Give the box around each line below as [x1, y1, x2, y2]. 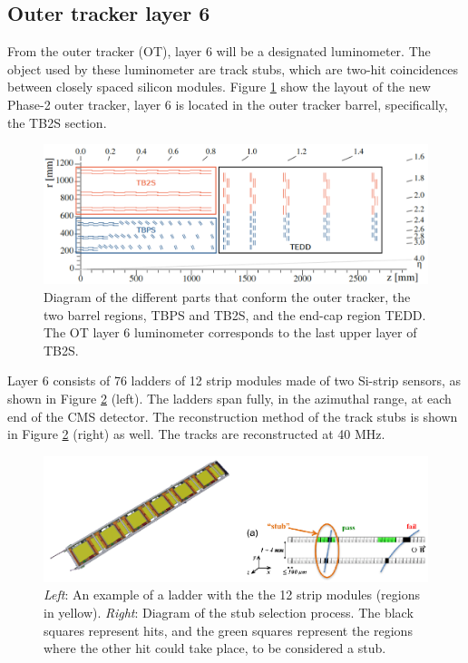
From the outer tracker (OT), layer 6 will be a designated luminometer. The [7, 42, 431, 61]
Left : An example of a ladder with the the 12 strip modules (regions [44, 585, 421, 604]
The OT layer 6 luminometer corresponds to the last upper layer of [44, 323, 417, 342]
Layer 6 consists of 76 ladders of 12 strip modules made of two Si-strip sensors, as [7, 371, 462, 390]
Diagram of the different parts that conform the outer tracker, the [44, 287, 411, 306]
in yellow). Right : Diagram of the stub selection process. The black [44, 602, 414, 621]
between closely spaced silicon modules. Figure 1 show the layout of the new [7, 77, 431, 96]
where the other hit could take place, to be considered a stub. [44, 639, 386, 658]
